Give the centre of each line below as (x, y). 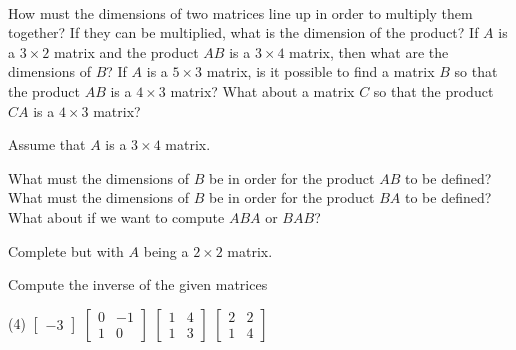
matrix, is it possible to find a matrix (320, 71)
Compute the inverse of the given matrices (138, 284)
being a (166, 250)
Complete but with (66, 250)
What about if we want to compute (116, 216)
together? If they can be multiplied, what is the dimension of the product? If (243, 32)
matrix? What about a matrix (262, 90)
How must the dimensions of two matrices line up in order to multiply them (240, 12)
